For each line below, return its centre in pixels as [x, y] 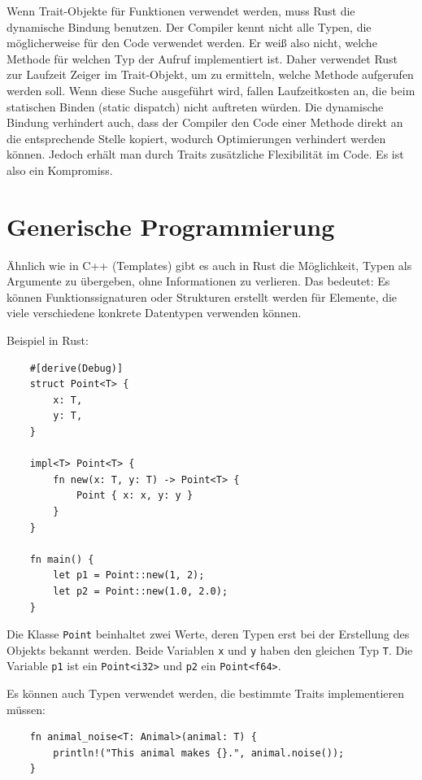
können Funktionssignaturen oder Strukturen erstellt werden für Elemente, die [202, 296]
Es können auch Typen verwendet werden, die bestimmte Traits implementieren [205, 693]
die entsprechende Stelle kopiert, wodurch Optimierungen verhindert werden [196, 138]
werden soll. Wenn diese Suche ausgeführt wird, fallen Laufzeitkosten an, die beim [211, 90]
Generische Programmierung [171, 226]
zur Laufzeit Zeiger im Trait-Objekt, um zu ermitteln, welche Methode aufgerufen [210, 74]
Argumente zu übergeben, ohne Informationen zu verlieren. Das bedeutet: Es [198, 281]
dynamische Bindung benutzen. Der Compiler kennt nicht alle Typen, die [189, 26]
